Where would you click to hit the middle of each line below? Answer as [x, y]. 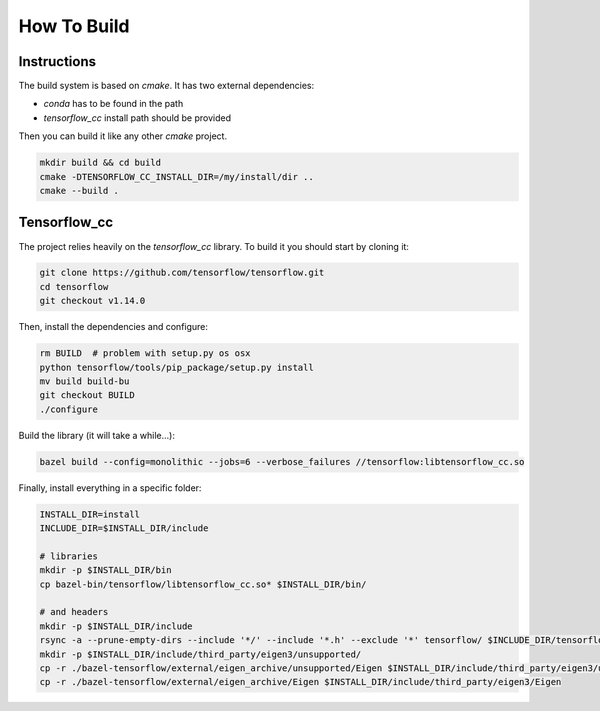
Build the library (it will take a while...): [96, 435]
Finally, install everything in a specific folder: [110, 487]
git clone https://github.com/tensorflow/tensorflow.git [182, 273]
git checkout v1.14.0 [92, 301]
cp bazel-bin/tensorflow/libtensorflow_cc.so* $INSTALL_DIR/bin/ [203, 584]
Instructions [57, 61]
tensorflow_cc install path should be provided [137, 117]
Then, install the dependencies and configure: [113, 327]
